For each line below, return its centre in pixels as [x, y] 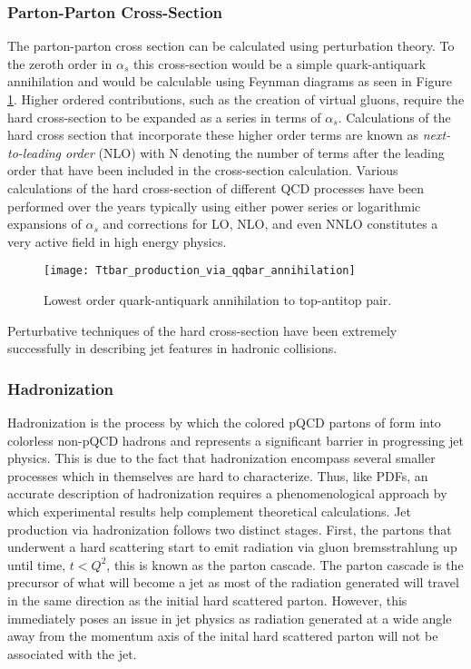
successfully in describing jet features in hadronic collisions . [172, 348]
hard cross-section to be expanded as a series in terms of [164, 117]
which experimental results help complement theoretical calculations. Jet [210, 511]
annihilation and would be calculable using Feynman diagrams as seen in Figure [230, 81]
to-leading [34, 152]
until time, [37, 564]
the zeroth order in [60, 63]
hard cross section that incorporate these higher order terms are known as [213, 135]
